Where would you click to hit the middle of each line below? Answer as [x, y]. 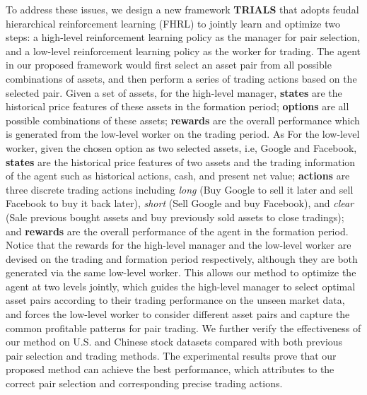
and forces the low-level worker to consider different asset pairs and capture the [178, 314]
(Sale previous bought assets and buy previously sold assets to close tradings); [175, 217]
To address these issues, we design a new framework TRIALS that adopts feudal [182, 9]
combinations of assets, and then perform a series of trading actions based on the [181, 78]
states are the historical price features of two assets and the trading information [181, 161]
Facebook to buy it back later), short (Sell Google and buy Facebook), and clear [180, 203]
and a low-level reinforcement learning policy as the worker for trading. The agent [183, 51]
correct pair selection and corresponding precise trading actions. [144, 383]
